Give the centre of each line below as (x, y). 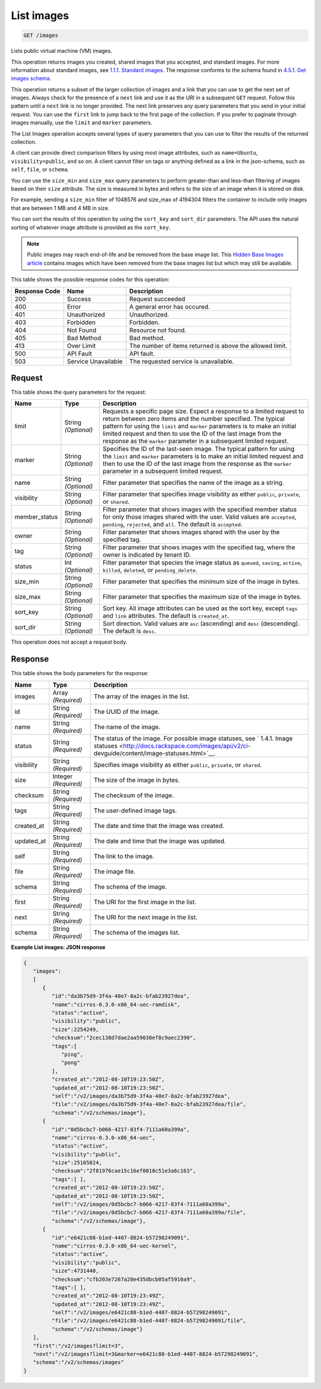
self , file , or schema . (40, 170)
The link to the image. (124, 856)
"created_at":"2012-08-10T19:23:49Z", (108, 1296)
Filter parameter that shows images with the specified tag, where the (199, 547)
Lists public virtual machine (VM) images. (62, 51)
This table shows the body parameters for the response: (80, 673)
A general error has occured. (170, 306)
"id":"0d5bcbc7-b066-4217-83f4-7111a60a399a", (121, 1129)
